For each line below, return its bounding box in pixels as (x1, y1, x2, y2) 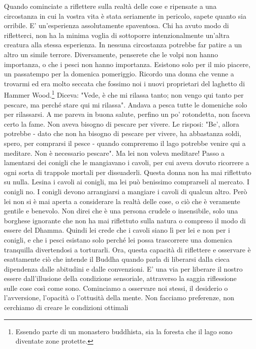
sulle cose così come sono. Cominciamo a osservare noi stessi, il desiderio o (4, 282, 228, 293)
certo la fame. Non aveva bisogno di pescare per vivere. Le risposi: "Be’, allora (4, 118, 239, 129)
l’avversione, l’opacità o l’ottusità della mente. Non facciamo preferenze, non (4, 292, 234, 303)
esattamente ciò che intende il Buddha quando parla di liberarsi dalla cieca (4, 254, 230, 264)
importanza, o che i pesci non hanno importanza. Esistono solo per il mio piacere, (4, 59, 251, 69)
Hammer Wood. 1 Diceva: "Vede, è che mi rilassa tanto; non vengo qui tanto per (4, 88, 244, 100)
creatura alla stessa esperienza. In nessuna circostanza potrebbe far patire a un (4, 39, 242, 50)
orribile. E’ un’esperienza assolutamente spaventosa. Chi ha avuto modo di (4, 20, 229, 31)
